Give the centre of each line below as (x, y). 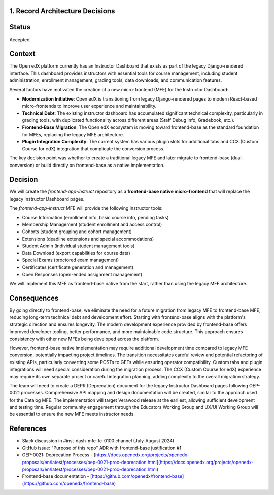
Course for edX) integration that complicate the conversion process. (93, 148)
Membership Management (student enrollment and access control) (92, 224)
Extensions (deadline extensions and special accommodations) (88, 239)
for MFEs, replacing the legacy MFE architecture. (73, 134)
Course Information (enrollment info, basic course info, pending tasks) (96, 217)
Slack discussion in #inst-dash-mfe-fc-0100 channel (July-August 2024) (98, 441)
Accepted (20, 39)
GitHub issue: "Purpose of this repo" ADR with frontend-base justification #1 (102, 448)
